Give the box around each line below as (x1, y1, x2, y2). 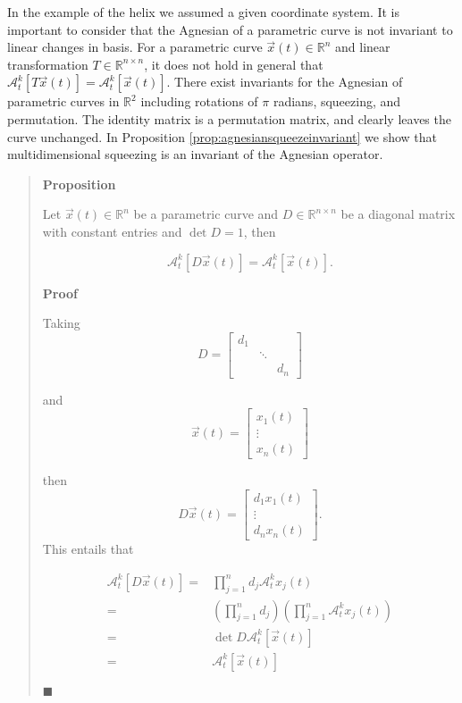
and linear (335, 38, 391, 56)
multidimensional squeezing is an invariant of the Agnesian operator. (7, 145, 383, 163)
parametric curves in (7, 92, 120, 111)
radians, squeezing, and (273, 92, 401, 111)
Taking (42, 314, 80, 332)
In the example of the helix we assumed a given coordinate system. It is (7, 3, 400, 21)
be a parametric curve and (133, 205, 279, 223)
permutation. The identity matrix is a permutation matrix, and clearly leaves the (7, 109, 451, 128)
